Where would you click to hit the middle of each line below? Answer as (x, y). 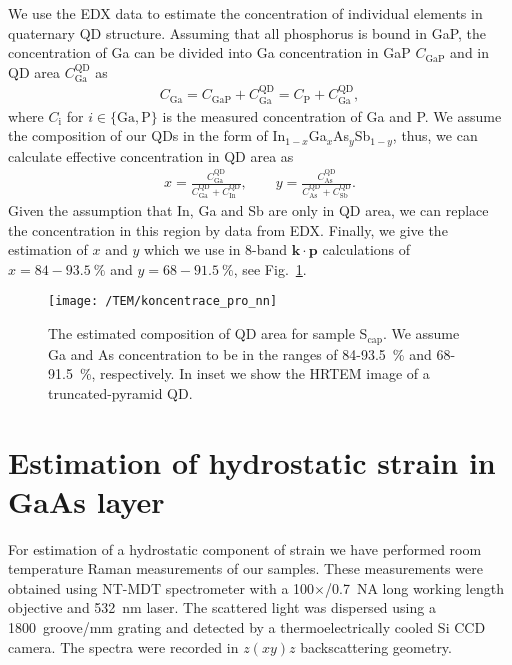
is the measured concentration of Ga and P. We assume (332, 115)
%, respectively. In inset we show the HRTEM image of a (254, 373)
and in (470, 52)
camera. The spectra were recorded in (123, 646)
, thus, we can (435, 135)
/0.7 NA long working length (414, 587)
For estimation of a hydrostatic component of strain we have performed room (245, 548)
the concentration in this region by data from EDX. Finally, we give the (228, 229)
